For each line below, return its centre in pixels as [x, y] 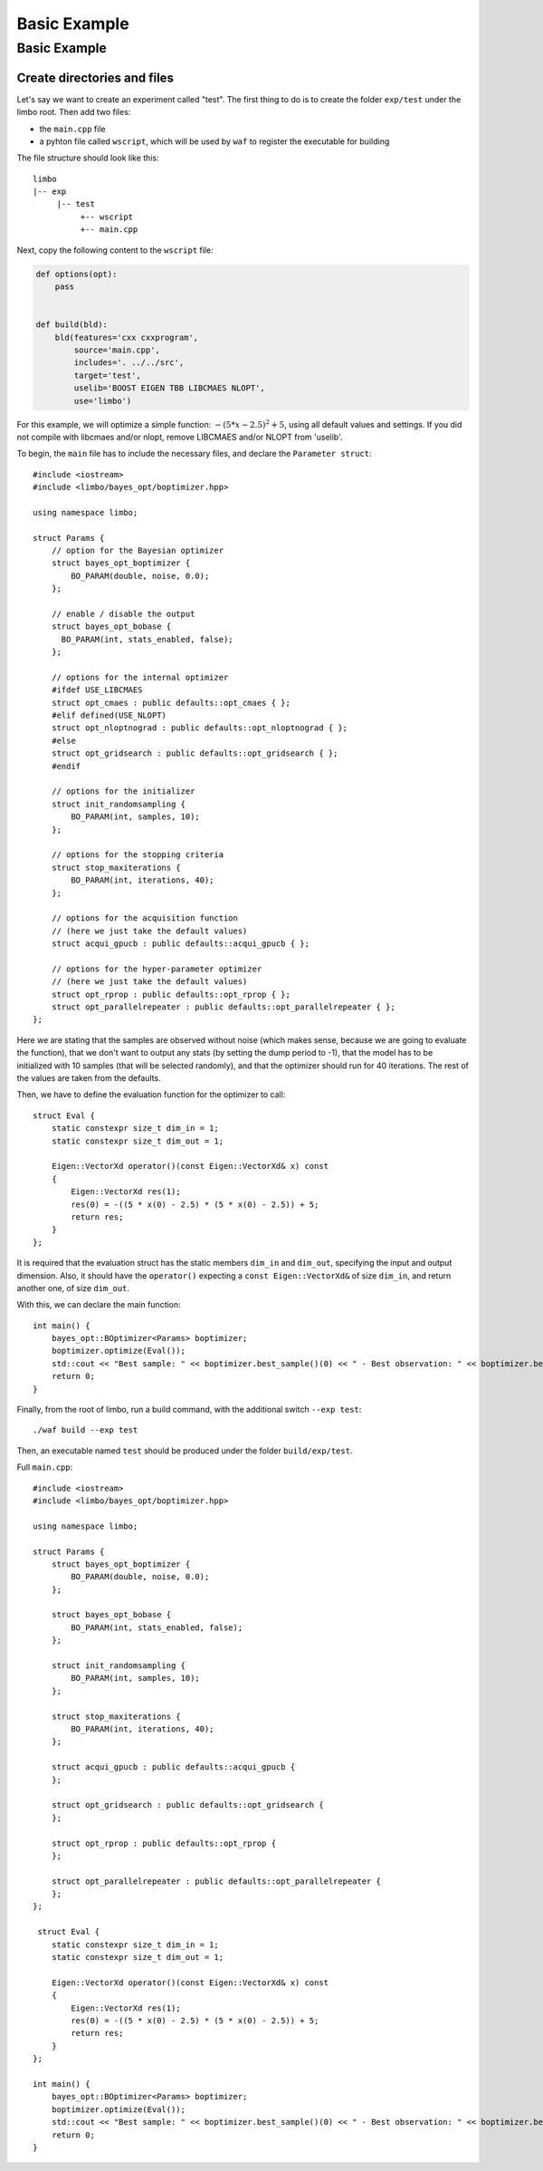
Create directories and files [95, 77]
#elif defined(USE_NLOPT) [109, 715]
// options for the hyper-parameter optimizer [157, 969]
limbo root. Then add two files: [74, 112]
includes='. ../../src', [129, 363]
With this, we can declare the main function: [99, 1305]
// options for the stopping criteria [138, 855]
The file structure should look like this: [88, 158]
